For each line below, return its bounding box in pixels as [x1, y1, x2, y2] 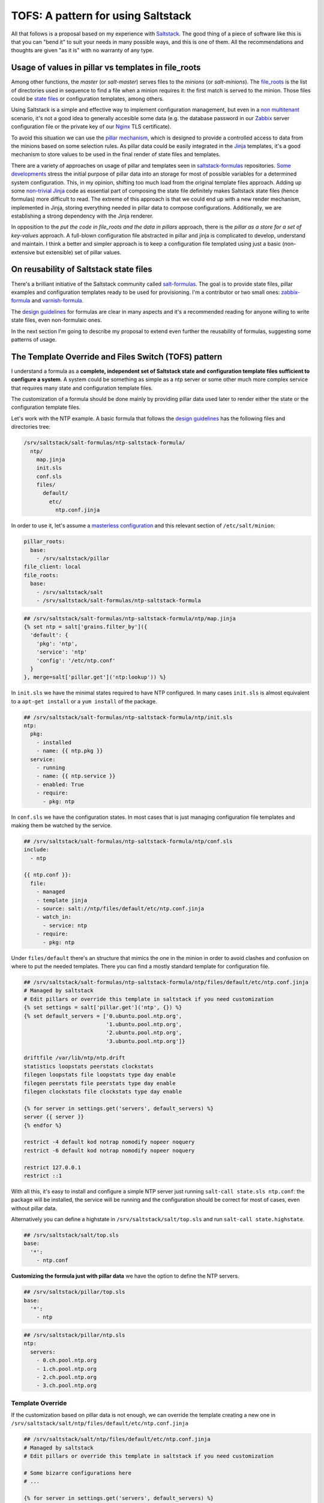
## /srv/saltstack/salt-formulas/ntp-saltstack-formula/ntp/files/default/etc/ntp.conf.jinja [23, 979, 309, 985]
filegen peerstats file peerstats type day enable [23, 1080, 176, 1086]
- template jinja [36, 896, 88, 904]
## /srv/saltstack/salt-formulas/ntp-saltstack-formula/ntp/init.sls [23, 714, 233, 721]
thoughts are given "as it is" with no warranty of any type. [11, 47, 154, 54]
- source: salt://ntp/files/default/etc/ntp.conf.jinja [36, 905, 205, 912]
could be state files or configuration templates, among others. [11, 95, 164, 102]
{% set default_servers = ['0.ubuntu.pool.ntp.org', [23, 1012, 182, 1019]
